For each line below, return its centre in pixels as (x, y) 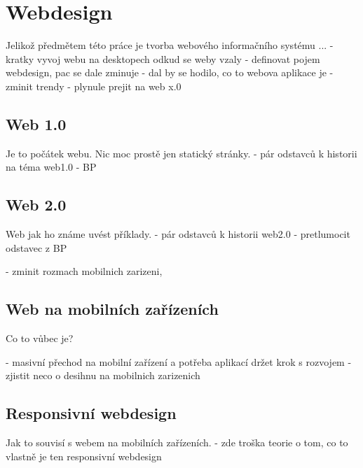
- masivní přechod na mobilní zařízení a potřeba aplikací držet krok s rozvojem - (179, 361)
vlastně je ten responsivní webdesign (84, 456)
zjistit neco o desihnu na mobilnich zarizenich (103, 375)
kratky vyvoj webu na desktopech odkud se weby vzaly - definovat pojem (163, 58)
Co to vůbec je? (40, 338)
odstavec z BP (36, 247)
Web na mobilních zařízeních (112, 309)
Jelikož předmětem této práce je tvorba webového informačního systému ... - (170, 45)
